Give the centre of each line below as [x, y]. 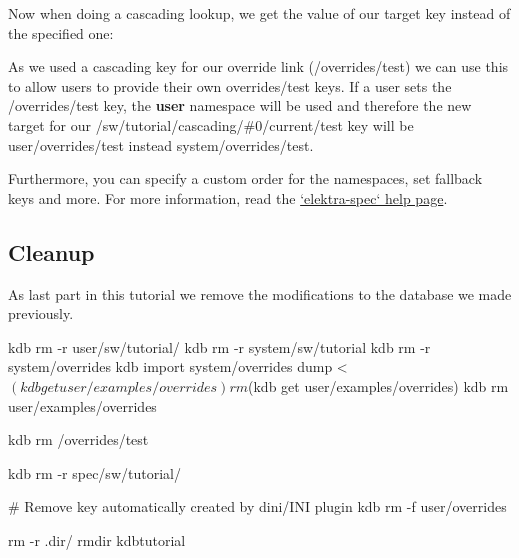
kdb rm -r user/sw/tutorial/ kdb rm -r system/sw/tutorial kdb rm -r [219, 346]
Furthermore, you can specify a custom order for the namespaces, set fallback [245, 178]
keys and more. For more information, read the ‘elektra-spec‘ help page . [228, 197]
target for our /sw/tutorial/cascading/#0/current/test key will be [211, 124]
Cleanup [51, 251]
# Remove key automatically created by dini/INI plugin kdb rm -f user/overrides [257, 506]
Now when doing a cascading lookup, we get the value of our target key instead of [259, 13]
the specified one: [61, 32]
